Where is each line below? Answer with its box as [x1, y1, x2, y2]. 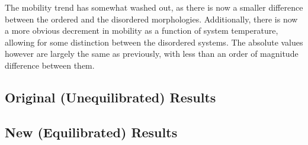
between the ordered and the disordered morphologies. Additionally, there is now [5, 12, 298, 25]
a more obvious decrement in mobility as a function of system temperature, [5, 24, 278, 37]
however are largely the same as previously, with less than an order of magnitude [5, 47, 299, 60]
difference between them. [5, 59, 95, 71]
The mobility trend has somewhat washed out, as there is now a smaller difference [5, 1, 303, 13]
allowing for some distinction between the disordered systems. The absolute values [5, 36, 303, 48]
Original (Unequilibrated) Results [5, 88, 216, 106]
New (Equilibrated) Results [5, 123, 178, 141]
